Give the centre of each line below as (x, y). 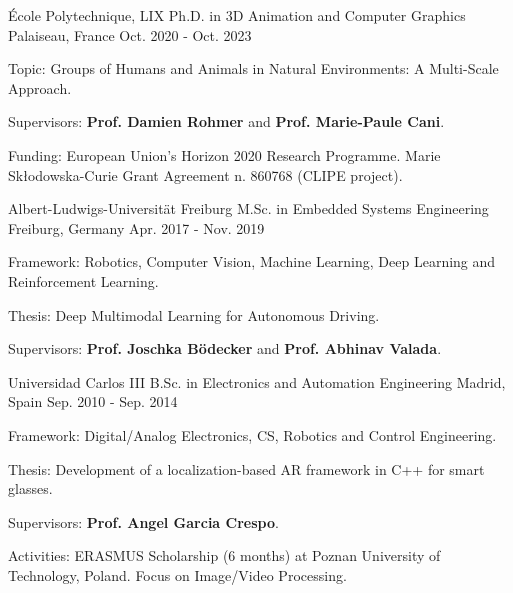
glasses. (30, 488)
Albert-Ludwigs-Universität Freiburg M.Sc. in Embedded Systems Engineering (248, 208)
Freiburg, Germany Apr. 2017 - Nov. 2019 (136, 227)
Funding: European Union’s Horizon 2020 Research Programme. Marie (224, 154)
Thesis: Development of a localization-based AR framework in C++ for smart (246, 468)
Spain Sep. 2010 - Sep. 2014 (93, 401)
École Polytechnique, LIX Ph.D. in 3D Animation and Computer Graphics (237, 15)
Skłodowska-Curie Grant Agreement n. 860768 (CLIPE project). (205, 174)
